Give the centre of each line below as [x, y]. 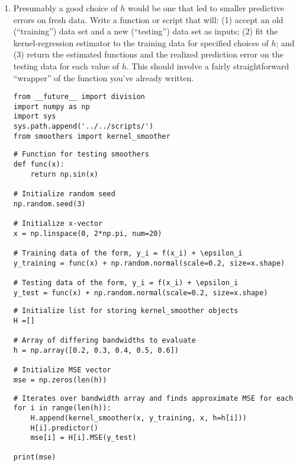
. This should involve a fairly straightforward [208, 66]
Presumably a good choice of [65, 8]
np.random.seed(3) [49, 204]
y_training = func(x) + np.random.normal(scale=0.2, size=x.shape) [149, 263]
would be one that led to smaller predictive [206, 8]
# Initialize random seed [64, 194]
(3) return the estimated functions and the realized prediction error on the [148, 54]
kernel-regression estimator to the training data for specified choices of [141, 42]
